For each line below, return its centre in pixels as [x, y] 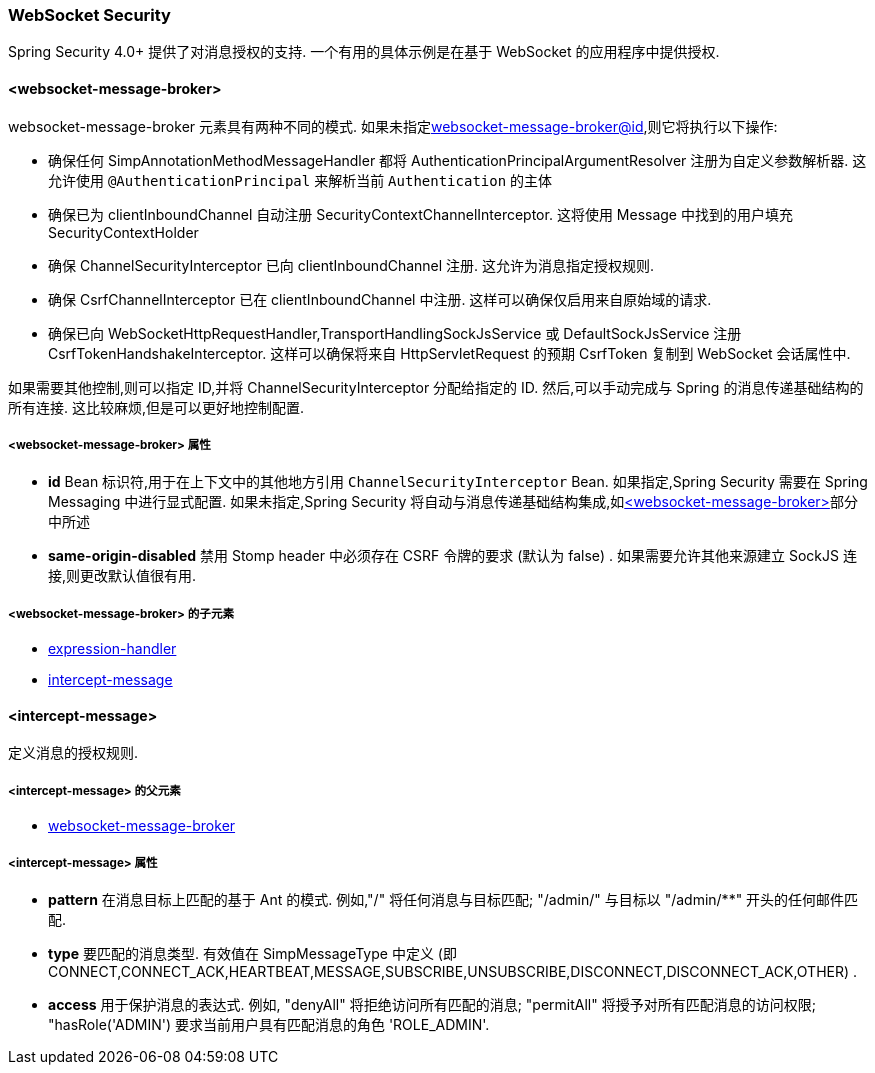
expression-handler [112, 649]
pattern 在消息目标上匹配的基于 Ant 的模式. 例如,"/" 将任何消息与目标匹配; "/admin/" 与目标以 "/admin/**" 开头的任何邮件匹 [453, 899]
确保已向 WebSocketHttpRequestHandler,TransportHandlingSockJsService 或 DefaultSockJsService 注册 [395, 333]
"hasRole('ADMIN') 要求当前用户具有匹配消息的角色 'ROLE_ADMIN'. [269, 1024]
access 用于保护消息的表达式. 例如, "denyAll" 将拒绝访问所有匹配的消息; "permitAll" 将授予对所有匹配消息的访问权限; [432, 1004]
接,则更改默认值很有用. [122, 576]
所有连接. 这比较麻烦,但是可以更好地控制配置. [156, 407]
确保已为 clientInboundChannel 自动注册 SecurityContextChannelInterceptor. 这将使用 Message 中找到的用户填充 [420, 214]
